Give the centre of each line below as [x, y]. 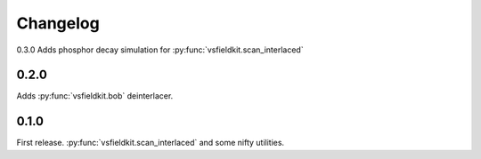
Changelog [58, 23]
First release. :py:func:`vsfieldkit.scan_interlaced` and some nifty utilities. [151, 143]
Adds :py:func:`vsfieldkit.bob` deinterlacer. [95, 96]
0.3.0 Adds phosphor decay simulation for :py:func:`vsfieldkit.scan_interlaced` [160, 50]
